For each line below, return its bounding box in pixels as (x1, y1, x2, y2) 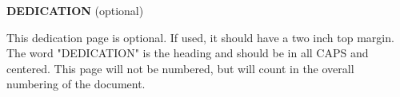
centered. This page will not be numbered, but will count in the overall (6, 60, 354, 76)
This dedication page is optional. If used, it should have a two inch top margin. (6, 29, 394, 45)
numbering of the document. (6, 76, 146, 92)
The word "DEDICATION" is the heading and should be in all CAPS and (6, 45, 369, 61)
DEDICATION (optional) (6, 2, 144, 18)
